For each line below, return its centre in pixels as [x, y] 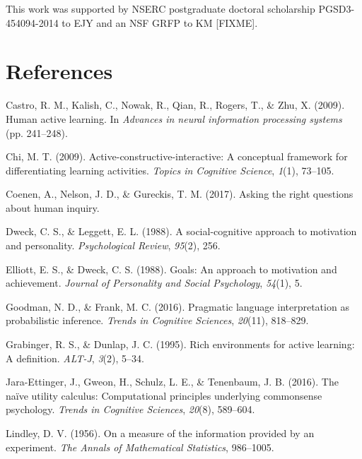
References [59, 71]
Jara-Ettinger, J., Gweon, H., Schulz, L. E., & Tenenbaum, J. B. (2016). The [172, 382]
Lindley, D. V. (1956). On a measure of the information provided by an [160, 433]
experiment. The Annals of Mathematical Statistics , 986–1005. [140, 447]
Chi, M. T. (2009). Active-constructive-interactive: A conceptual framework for [177, 156]
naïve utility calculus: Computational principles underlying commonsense [164, 395]
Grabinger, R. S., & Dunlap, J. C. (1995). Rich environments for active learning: [180, 344]
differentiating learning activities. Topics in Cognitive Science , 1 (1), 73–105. [170, 170]
